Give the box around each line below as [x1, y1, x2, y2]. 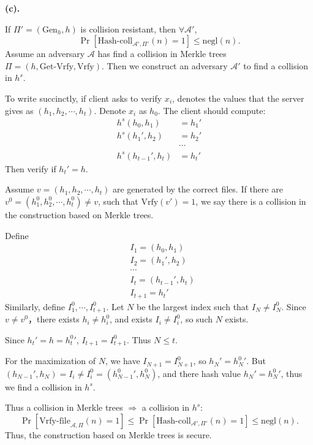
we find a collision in [5, 380, 82, 393]
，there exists [28, 313, 80, 325]
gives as [5, 104, 34, 116]
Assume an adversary [5, 47, 85, 60]
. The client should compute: [157, 104, 266, 116]
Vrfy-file [39, 416, 70, 425]
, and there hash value [157, 367, 241, 379]
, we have [105, 354, 140, 367]
